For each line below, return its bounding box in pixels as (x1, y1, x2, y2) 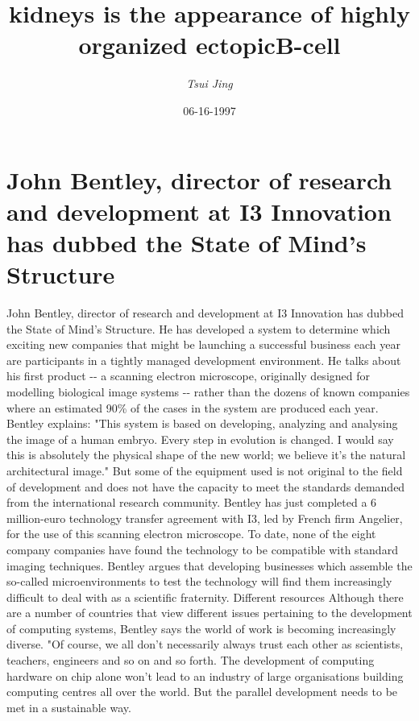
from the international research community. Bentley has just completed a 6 (6, 494, 377, 511)
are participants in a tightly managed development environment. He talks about (6, 351, 401, 368)
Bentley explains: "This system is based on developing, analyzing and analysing (6, 415, 398, 432)
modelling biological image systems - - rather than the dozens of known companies (6, 383, 410, 400)
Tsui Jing (186, 75, 233, 92)
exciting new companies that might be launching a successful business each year (6, 336, 400, 353)
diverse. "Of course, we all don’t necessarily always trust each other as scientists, (6, 636, 404, 653)
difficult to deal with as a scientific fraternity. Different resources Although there (6, 588, 404, 605)
